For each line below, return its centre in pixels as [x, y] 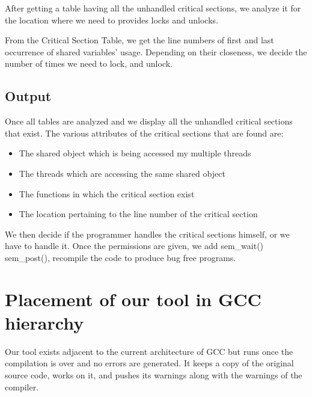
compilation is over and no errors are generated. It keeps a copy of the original [149, 363]
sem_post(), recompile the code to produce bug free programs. [121, 257]
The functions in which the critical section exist [107, 193]
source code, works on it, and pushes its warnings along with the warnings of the [154, 375]
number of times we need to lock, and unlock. [89, 63]
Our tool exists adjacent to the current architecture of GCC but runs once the [149, 351]
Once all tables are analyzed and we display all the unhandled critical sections [149, 121]
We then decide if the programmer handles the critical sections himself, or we [147, 234]
